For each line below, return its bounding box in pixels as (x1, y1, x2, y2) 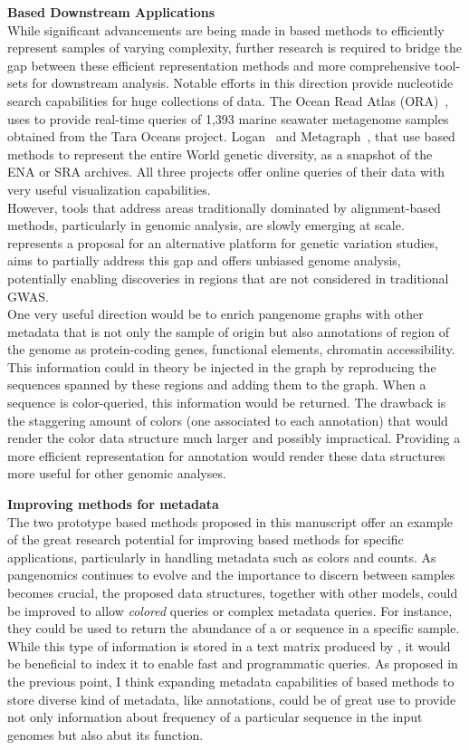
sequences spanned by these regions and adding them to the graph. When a (7, 375, 426, 394)
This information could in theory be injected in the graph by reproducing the (7, 357, 436, 376)
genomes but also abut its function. (7, 725, 204, 744)
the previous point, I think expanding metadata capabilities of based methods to (7, 671, 455, 690)
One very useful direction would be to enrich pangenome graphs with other (7, 304, 424, 323)
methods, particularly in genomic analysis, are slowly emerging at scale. (7, 216, 405, 235)
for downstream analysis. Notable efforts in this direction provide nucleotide (32, 73, 454, 92)
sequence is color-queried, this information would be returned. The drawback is (7, 393, 446, 412)
